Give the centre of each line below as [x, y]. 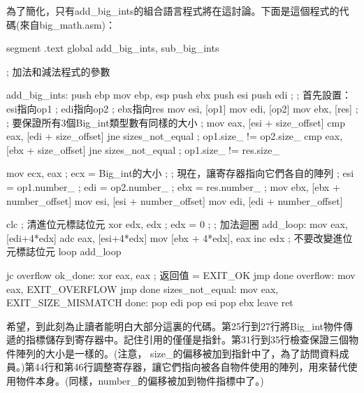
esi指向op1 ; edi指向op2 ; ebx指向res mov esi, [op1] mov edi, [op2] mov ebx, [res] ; [182, 108]
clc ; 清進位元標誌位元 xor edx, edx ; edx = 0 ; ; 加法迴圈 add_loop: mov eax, [177, 224]
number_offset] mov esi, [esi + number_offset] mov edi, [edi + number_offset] [175, 200]
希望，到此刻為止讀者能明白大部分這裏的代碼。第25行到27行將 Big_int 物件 [175, 326]
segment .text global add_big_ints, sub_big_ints [113, 48]
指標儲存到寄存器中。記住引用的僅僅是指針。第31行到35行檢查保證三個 [187, 340]
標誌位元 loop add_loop [68, 251]
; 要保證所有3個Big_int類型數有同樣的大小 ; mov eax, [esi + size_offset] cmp [176, 122]
